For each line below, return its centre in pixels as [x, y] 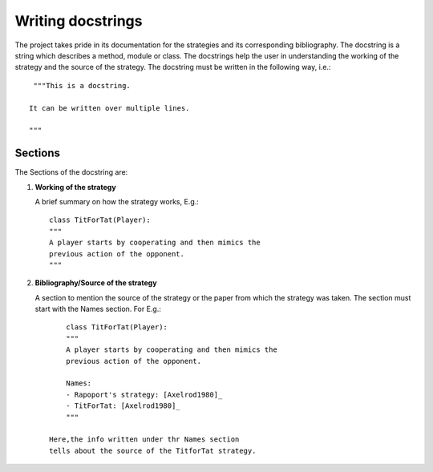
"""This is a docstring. [82, 85]
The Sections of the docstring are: [71, 172]
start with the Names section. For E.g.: [98, 309]
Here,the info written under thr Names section [144, 440]
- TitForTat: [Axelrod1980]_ [123, 406]
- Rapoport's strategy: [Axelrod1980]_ [144, 394]
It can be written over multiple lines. [109, 108]
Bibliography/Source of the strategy [96, 283]
